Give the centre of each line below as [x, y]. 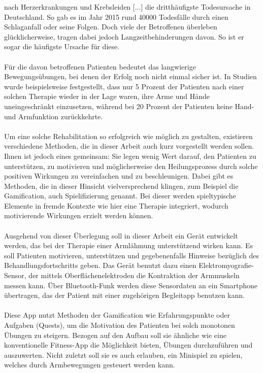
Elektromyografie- [226, 265]
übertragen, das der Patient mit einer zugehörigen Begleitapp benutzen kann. [124, 295]
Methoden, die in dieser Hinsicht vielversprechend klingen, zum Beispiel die [121, 185]
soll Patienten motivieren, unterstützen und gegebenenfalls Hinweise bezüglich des [131, 255]
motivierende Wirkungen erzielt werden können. [79, 215]
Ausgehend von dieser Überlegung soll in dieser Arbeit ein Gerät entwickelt [121, 235]
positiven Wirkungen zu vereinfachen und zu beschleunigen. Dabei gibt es [119, 176]
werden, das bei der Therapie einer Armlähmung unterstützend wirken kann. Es [128, 245]
